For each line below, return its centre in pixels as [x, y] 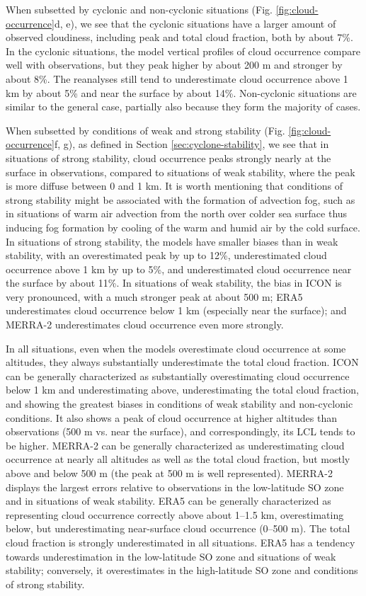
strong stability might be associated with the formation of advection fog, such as [181, 199]
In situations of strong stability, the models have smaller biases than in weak [172, 241]
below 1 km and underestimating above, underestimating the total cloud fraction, [182, 390]
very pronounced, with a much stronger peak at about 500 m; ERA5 [154, 296]
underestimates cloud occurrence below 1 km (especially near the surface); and [176, 310]
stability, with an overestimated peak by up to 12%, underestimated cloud [166, 255]
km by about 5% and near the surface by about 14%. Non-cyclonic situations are [181, 92]
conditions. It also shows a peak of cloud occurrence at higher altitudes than [171, 417]
